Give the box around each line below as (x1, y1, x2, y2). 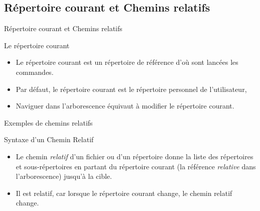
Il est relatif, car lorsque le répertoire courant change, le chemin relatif (16, 187, 232, 198)
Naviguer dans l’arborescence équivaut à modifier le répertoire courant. (16, 100, 234, 111)
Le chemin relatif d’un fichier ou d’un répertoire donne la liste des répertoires (16, 151, 253, 161)
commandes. (16, 66, 54, 77)
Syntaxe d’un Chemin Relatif (4, 134, 94, 145)
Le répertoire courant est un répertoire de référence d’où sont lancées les (16, 57, 238, 67)
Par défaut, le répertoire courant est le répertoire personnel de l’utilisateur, (16, 83, 247, 94)
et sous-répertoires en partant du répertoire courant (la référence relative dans (16, 161, 256, 171)
